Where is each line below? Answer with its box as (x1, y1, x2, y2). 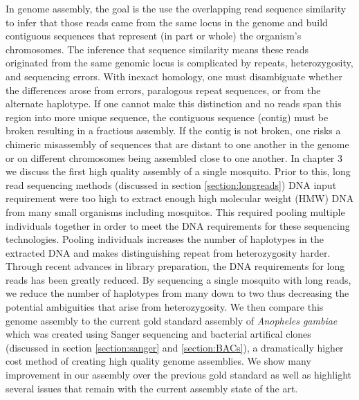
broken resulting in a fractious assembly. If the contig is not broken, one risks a (6, 123, 341, 138)
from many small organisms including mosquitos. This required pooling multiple (6, 204, 345, 219)
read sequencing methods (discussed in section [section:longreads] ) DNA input (6, 177, 337, 192)
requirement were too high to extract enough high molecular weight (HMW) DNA (6, 191, 354, 206)
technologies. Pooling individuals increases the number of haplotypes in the (6, 232, 324, 246)
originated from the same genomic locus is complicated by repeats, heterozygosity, (6, 55, 353, 70)
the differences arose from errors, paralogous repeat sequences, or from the (6, 82, 321, 97)
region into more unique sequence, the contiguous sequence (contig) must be (6, 109, 329, 124)
